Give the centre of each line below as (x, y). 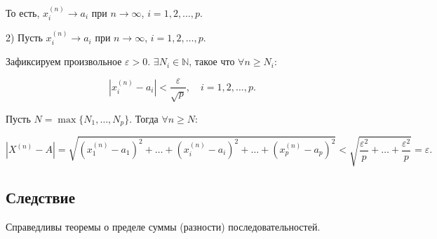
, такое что (212, 61)
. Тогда (144, 118)
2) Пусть (24, 37)
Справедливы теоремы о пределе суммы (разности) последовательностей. (163, 227)
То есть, (23, 12)
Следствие (41, 197)
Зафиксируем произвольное (64, 61)
